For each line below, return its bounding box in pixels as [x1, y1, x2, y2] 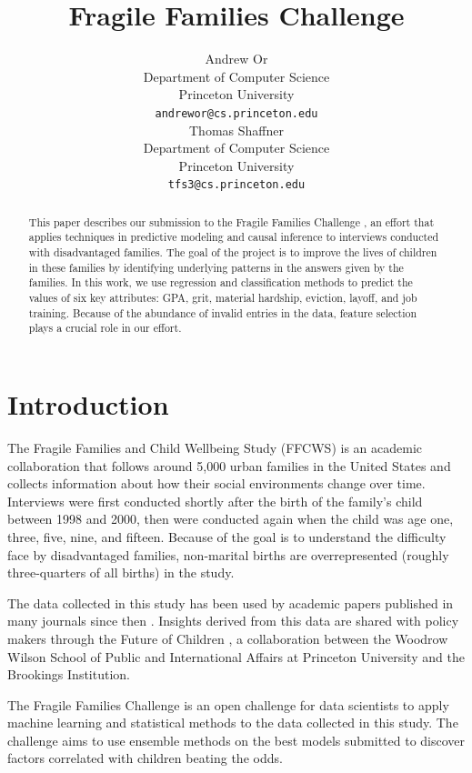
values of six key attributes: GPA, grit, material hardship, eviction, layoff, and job [28, 290, 417, 306]
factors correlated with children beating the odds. [7, 748, 283, 768]
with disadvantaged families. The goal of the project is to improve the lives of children [28, 245, 437, 260]
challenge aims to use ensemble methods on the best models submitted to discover [7, 730, 466, 749]
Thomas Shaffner [189, 120, 284, 139]
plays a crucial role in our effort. [28, 320, 182, 336]
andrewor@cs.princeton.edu [155, 106, 318, 120]
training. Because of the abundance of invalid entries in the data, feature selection [28, 305, 417, 320]
